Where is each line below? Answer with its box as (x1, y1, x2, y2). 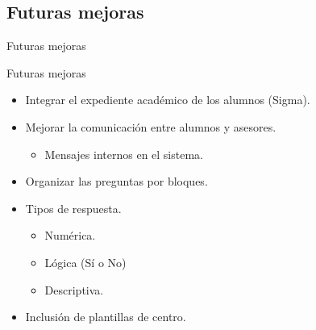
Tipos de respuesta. (25, 199, 122, 216)
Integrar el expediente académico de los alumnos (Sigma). (25, 91, 310, 108)
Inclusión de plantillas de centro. (25, 308, 186, 325)
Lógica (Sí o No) (44, 253, 127, 270)
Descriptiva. (44, 281, 104, 298)
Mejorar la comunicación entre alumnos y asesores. (25, 118, 276, 135)
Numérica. (44, 227, 96, 244)
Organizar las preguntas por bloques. (25, 173, 208, 190)
